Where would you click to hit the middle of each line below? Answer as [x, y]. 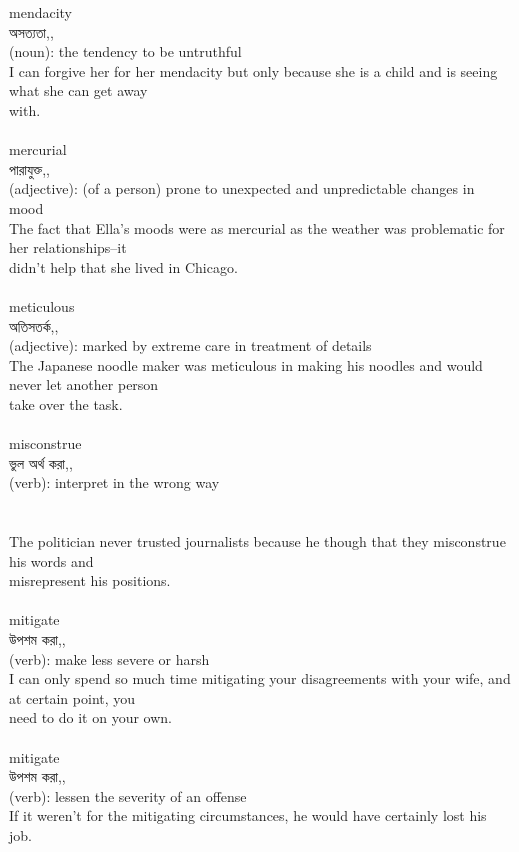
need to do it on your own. [90, 717]
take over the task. [66, 403]
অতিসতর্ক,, [34, 325]
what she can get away [78, 90]
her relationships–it [68, 247]
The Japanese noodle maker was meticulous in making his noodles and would [246, 364]
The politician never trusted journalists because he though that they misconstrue [257, 541]
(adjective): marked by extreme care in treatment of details [190, 345]
